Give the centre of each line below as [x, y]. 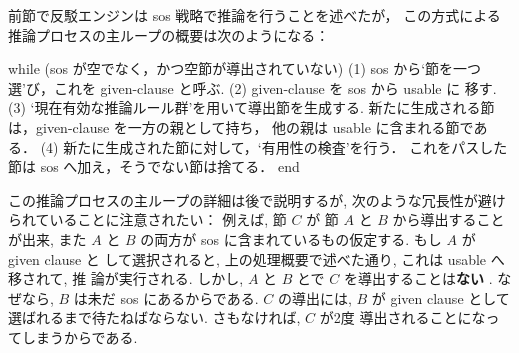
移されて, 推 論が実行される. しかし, [126, 278]
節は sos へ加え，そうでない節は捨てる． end [154, 166]
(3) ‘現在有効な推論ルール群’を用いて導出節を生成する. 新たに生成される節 [251, 107]
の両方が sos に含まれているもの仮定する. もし [291, 238]
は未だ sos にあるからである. [166, 297]
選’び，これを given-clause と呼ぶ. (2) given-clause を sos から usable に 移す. [252, 87]
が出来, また [47, 238]
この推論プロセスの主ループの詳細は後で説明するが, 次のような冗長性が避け [257, 199]
